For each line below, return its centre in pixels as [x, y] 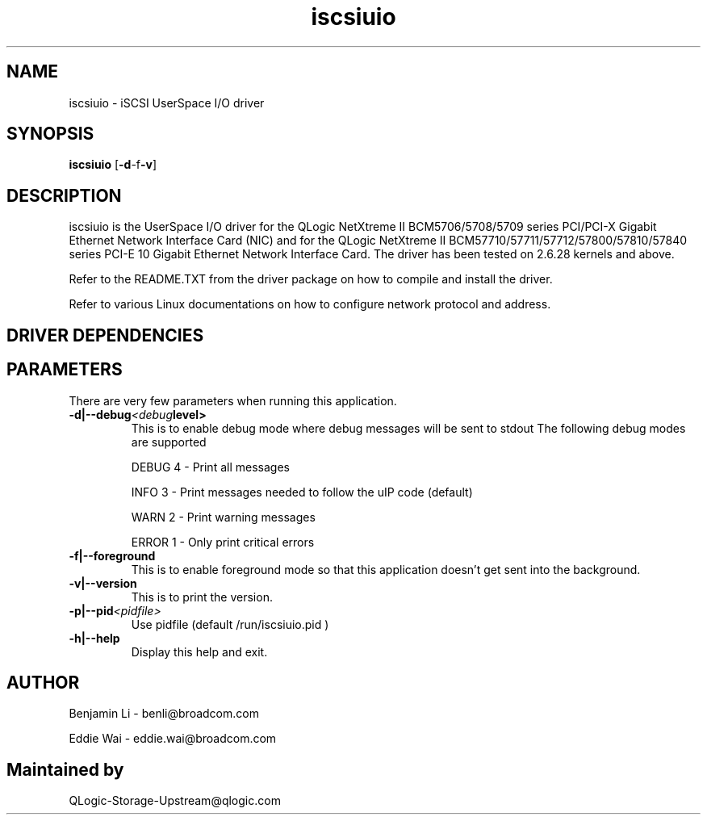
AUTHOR [43, 682]
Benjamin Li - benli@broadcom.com [164, 714]
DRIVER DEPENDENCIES [105, 335]
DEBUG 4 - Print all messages [210, 467]
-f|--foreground [112, 555]
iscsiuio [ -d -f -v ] [113, 165]
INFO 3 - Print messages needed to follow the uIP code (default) [302, 492]
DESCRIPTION [64, 195]
